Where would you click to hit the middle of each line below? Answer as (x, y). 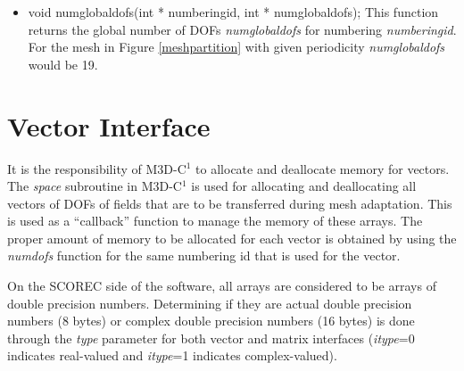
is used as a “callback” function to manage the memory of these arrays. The (215, 221)
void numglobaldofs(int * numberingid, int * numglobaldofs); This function (233, 12)
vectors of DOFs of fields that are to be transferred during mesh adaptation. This (230, 203)
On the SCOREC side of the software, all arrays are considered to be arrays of (222, 286)
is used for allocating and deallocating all (304, 186)
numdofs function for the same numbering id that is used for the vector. (204, 256)
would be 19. (63, 64)
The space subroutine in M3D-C (95, 186)
